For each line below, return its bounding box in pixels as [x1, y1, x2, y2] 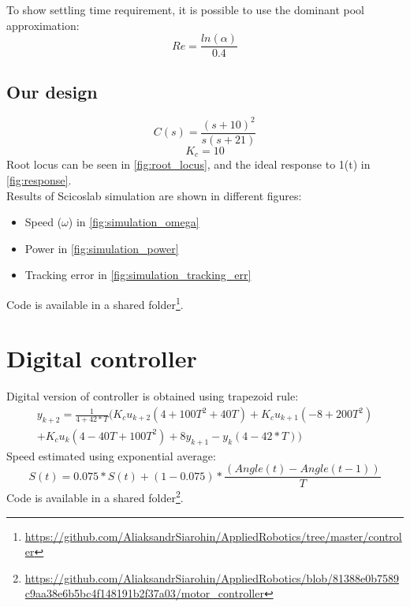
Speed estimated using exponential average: [6, 447, 216, 464]
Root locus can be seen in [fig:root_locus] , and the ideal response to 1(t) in [6, 156, 371, 173]
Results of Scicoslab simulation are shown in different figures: [6, 187, 302, 203]
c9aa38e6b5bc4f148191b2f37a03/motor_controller [24, 585, 264, 601]
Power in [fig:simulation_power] [24, 240, 179, 256]
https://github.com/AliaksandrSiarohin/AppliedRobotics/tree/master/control [24, 527, 402, 544]
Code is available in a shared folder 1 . [6, 294, 184, 312]
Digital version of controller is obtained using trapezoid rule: [6, 388, 299, 404]
